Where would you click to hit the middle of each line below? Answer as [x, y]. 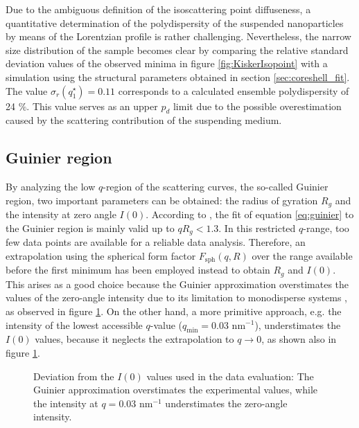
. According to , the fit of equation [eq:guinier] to [250, 214]
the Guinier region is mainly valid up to [90, 228]
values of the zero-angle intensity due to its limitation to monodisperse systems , [176, 297]
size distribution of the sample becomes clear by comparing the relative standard [177, 50]
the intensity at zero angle [61, 214]
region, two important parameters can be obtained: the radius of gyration [162, 200]
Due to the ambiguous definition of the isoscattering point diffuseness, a [158, 9]
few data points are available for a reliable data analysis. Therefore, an [156, 242]
